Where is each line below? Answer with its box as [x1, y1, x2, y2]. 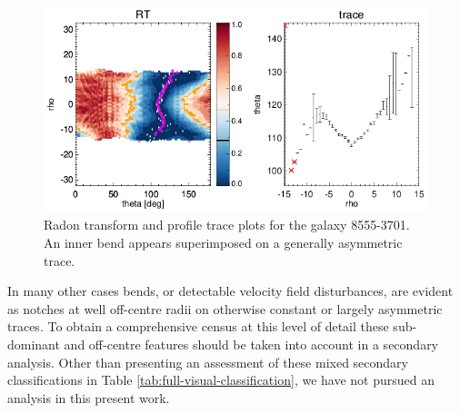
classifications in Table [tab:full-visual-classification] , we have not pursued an [7, 370, 435, 389]
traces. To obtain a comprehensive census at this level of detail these [7, 317, 389, 336]
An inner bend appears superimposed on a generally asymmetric [44, 233, 403, 252]
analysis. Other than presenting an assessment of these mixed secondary [7, 352, 408, 371]
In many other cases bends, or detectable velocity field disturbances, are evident [7, 281, 454, 300]
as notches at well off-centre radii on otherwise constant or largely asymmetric [7, 299, 443, 318]
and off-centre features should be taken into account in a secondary [64, 334, 439, 353]
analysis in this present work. [7, 388, 170, 407]
